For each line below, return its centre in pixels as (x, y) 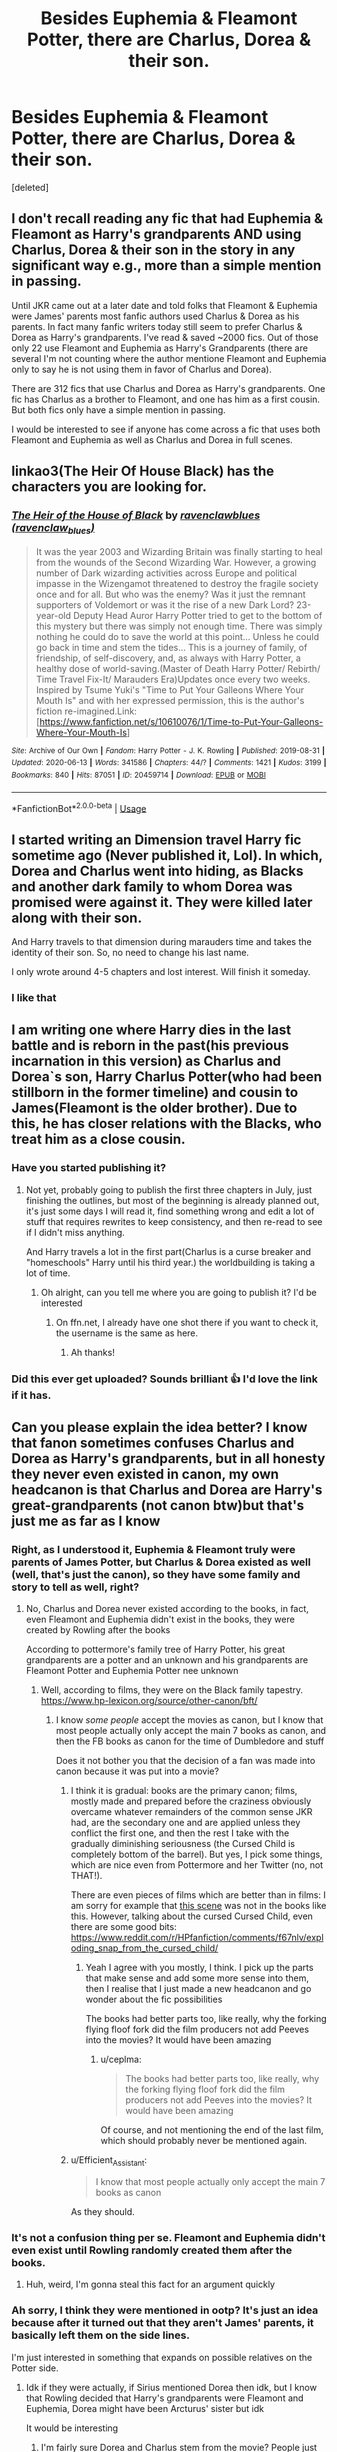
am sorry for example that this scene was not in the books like (198, 1906)
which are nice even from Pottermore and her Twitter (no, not (197, 1865)
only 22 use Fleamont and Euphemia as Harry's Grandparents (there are (160, 348)
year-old (53, 615)
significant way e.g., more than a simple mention (166, 265)
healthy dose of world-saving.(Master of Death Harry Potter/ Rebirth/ (178, 668)
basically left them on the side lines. (101, 2335)
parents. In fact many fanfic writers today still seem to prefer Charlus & (157, 326)
